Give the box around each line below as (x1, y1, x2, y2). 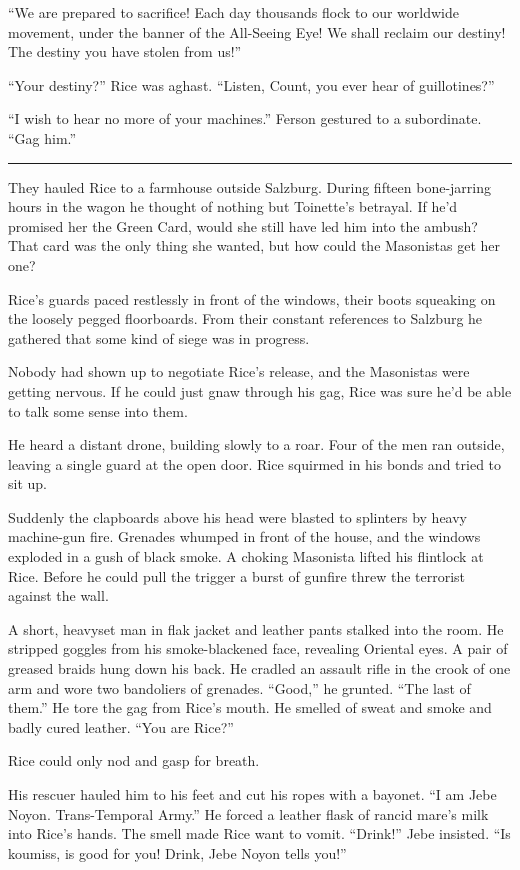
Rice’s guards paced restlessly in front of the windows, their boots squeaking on (8, 288, 496, 309)
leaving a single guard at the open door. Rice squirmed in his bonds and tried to (8, 453, 502, 474)
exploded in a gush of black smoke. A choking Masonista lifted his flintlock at (8, 546, 484, 567)
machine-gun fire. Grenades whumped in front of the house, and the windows (8, 526, 481, 547)
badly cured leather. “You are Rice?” (8, 716, 234, 737)
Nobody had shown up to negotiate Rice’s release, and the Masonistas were (8, 361, 470, 382)
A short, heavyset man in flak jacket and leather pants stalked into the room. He (8, 618, 504, 639)
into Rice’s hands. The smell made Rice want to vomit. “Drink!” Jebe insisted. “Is (8, 823, 511, 844)
